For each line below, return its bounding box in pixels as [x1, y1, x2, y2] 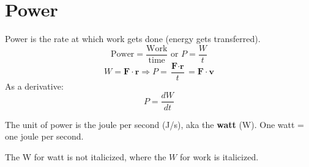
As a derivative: [5, 79, 64, 92]
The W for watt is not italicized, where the [5, 150, 166, 163]
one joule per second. [5, 130, 84, 143]
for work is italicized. [179, 150, 259, 163]
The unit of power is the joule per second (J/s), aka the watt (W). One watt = [5, 118, 304, 130]
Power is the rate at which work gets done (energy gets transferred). [5, 32, 261, 45]
